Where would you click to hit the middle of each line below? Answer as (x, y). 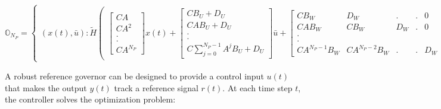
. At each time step (257, 87)
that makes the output (46, 87)
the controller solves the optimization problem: (90, 99)
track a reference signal (156, 87)
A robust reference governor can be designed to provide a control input (134, 76)
